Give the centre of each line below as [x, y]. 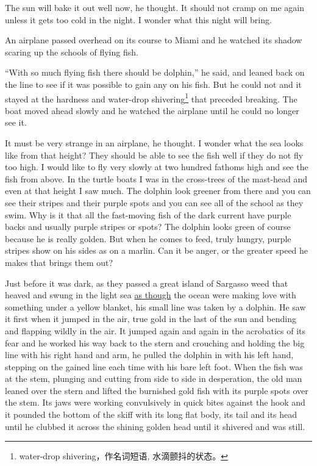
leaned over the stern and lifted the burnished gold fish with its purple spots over [157, 390]
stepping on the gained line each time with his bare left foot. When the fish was [154, 366]
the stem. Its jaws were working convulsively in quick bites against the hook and [155, 402]
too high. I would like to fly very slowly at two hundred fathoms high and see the [157, 167]
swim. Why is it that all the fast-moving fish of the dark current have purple [148, 214]
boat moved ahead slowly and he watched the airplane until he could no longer [152, 110]
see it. [16, 122]
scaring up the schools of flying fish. [72, 52]
